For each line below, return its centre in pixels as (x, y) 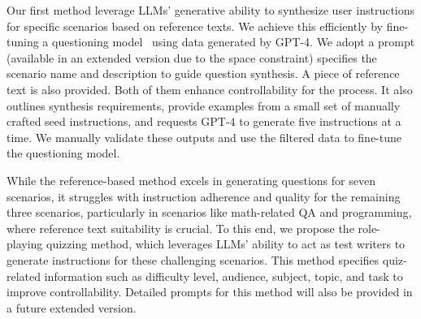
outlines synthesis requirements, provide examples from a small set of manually (204, 105)
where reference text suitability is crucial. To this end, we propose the (180, 228)
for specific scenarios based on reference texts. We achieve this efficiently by (195, 26)
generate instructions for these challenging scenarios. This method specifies (193, 259)
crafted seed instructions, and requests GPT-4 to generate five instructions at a (204, 121)
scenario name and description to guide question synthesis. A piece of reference (203, 73)
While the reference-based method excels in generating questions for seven (191, 180)
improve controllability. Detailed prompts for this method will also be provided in (210, 292)
